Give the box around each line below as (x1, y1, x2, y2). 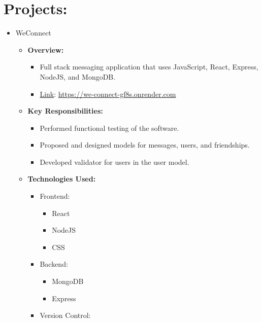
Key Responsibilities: (27, 105, 103, 116)
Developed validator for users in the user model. (40, 156, 189, 167)
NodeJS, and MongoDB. (40, 71, 116, 82)
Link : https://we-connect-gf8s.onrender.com (40, 88, 176, 99)
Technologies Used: (27, 173, 96, 184)
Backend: (40, 259, 68, 269)
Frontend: (40, 191, 70, 201)
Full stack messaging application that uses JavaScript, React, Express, (40, 61, 258, 72)
